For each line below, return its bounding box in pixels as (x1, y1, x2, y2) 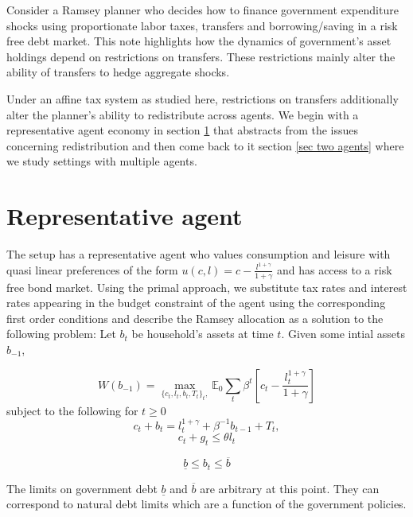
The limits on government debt (6, 480, 158, 496)
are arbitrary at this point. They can (200, 480, 380, 496)
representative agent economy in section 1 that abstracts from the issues (6, 122, 359, 138)
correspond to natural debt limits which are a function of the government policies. (6, 496, 407, 512)
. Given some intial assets (281, 325, 405, 342)
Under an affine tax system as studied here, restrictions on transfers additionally (6, 90, 399, 107)
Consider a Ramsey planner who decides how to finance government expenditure (6, 2, 399, 17)
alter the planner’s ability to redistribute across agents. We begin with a (6, 106, 359, 122)
